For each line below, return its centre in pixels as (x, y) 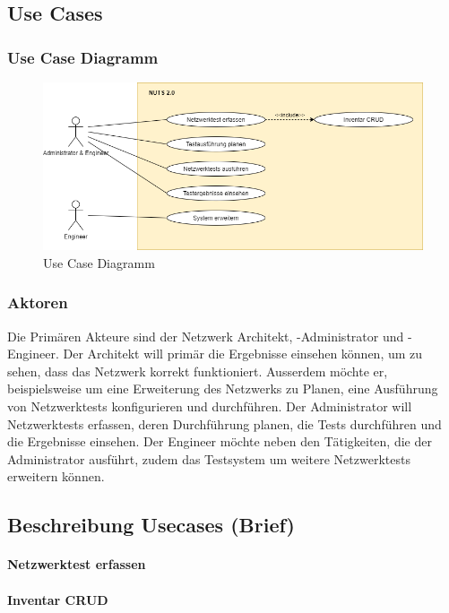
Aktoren (38, 302)
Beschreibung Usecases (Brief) (151, 525)
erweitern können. (56, 476)
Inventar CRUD (58, 599)
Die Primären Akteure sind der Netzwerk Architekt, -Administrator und (206, 336)
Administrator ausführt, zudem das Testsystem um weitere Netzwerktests (209, 458)
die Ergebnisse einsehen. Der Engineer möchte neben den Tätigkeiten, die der (220, 441)
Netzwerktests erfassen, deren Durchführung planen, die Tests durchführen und (224, 423)
